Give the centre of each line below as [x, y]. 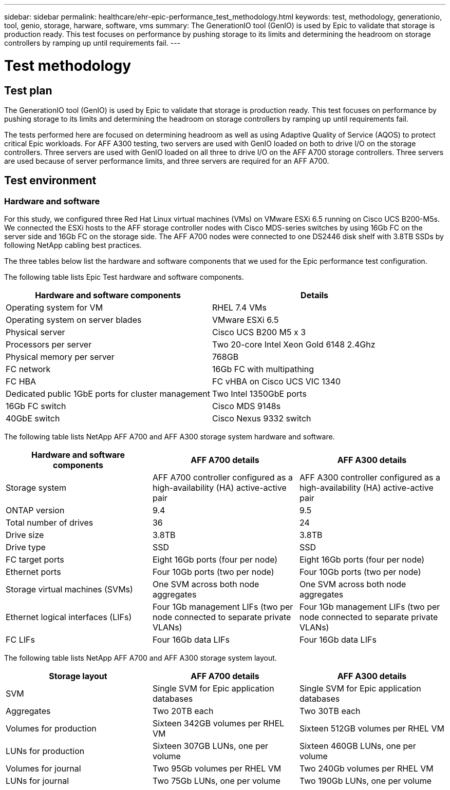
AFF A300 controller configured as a [370, 478]
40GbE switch [33, 419]
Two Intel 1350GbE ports [259, 394]
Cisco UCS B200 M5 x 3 [259, 332]
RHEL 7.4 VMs [239, 308]
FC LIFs [20, 640]
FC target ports [35, 560]
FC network [28, 369]
